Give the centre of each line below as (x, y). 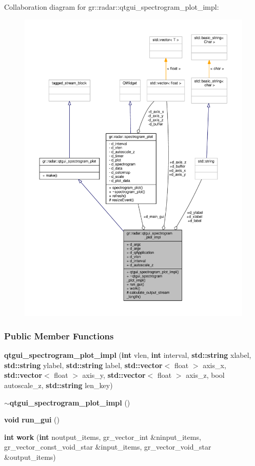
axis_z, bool (205, 375)
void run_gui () (32, 420)
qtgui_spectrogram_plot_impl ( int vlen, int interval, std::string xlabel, (128, 355)
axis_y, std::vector (114, 375)
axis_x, (214, 365)
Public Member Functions (59, 336)
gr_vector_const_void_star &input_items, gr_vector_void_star (108, 447)
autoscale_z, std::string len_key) (58, 385)
